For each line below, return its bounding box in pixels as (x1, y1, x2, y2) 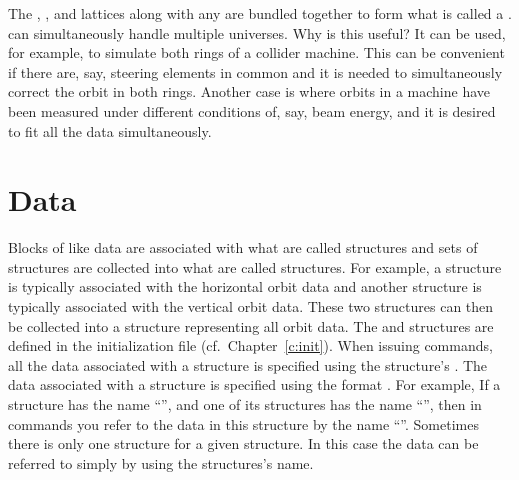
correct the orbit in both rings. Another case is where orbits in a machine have (8, 81, 491, 102)
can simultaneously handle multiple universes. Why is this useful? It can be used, (8, 22, 506, 43)
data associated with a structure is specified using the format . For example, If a (8, 374, 501, 395)
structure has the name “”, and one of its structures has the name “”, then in (8, 394, 482, 415)
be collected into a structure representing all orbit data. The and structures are (8, 315, 494, 336)
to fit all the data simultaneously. (8, 120, 212, 141)
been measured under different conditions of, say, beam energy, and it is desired (8, 100, 496, 121)
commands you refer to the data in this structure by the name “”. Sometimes (8, 413, 479, 434)
